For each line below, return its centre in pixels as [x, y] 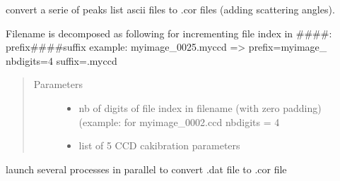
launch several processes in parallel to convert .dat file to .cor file [146, 169]
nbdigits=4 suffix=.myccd [61, 60]
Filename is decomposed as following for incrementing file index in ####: [169, 33]
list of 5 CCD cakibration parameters [159, 145]
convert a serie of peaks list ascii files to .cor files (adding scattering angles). [170, 9]
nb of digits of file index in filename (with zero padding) [200, 107]
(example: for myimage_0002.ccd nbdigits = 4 [179, 121]
